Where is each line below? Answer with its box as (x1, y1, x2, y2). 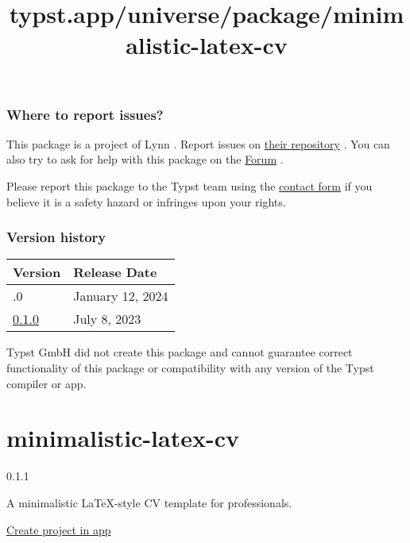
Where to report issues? (6, 104, 164, 124)
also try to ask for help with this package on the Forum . (6, 151, 284, 168)
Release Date (73, 263, 157, 282)
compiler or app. (6, 375, 87, 391)
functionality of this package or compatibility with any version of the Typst (6, 360, 374, 376)
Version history (6, 227, 106, 247)
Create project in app (6, 521, 111, 537)
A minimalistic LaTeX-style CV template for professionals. (6, 494, 292, 510)
